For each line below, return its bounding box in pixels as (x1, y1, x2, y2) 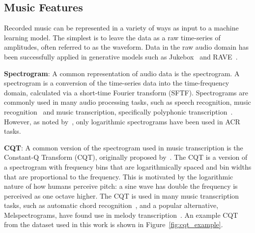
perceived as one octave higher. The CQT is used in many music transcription (4, 190, 239, 201)
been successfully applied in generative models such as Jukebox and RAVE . (4, 51, 238, 61)
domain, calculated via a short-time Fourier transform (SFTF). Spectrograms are (4, 87, 248, 97)
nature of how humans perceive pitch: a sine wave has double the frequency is (4, 181, 238, 191)
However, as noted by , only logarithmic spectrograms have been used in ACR (4, 116, 240, 126)
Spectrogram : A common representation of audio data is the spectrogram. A (4, 68, 240, 78)
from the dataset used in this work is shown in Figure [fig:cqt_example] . (4, 219, 223, 230)
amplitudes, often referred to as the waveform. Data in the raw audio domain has (4, 42, 249, 52)
